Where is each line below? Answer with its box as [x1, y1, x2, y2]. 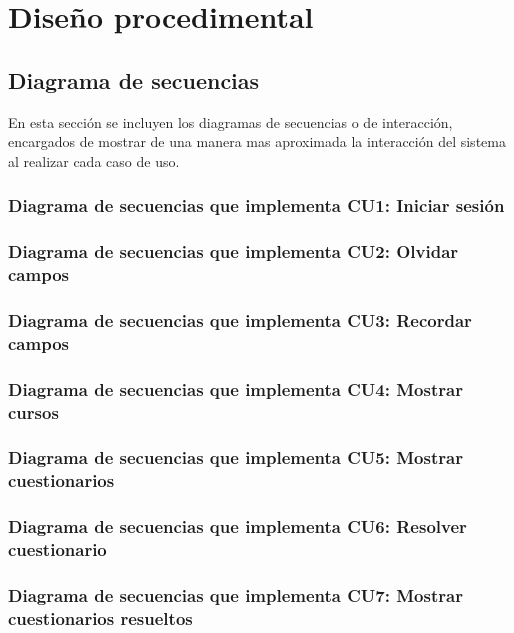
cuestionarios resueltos [8, 605, 193, 630]
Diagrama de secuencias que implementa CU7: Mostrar [8, 582, 463, 607]
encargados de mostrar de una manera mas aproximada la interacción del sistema [8, 131, 506, 152]
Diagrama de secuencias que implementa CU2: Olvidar [8, 239, 459, 264]
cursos [8, 399, 59, 424]
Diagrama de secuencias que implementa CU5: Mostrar [8, 445, 463, 470]
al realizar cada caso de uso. [8, 150, 180, 171]
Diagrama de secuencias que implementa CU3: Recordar [8, 307, 472, 332]
